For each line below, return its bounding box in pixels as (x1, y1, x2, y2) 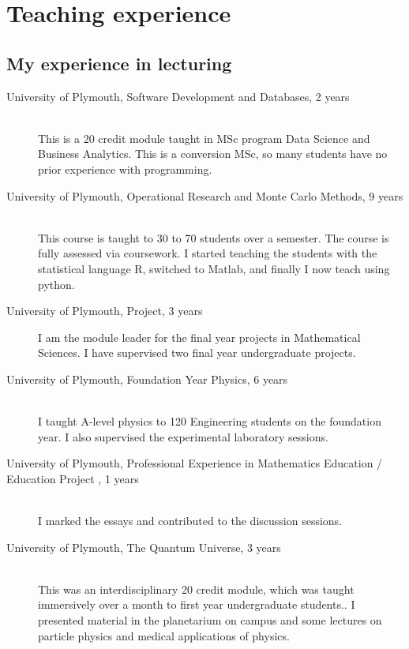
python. (38, 276, 75, 292)
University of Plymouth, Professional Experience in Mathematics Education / (6, 455, 383, 471)
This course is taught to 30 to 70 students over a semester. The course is (38, 229, 389, 246)
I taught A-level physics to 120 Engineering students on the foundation (38, 413, 381, 430)
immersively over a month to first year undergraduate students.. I (38, 596, 355, 613)
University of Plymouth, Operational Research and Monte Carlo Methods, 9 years (6, 187, 403, 204)
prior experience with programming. (38, 160, 212, 177)
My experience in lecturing (6, 51, 232, 75)
